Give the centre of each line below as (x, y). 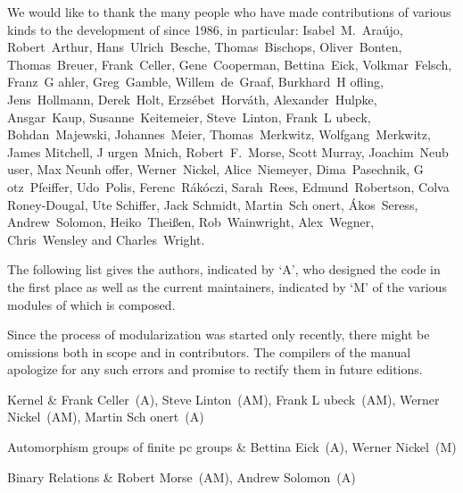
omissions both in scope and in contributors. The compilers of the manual (209, 351)
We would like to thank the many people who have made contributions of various (229, 12)
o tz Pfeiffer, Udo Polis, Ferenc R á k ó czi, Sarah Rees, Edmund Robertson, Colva (228, 186)
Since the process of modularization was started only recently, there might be (219, 334)
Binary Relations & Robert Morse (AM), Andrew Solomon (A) (182, 476)
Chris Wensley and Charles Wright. (106, 239)
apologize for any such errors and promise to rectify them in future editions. (215, 369)
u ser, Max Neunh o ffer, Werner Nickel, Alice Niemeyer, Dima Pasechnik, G (215, 169)
